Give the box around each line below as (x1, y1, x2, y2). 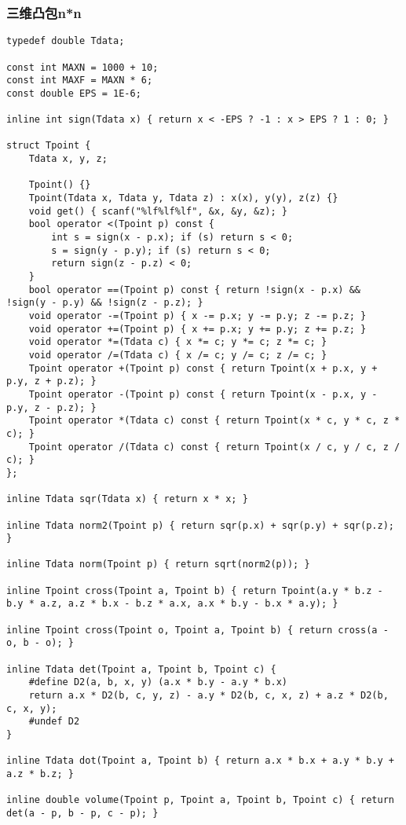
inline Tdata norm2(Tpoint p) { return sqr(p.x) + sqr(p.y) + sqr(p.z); (6, 519, 394, 531)
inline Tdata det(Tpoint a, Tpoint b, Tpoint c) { (6, 663, 276, 675)
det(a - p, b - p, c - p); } (6, 807, 159, 819)
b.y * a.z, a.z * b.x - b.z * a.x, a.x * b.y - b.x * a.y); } (6, 598, 338, 610)
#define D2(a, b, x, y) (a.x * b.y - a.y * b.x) (28, 676, 287, 688)
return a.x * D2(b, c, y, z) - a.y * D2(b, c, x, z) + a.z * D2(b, (28, 690, 389, 702)
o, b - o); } (6, 637, 74, 649)
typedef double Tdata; (6, 35, 125, 47)
